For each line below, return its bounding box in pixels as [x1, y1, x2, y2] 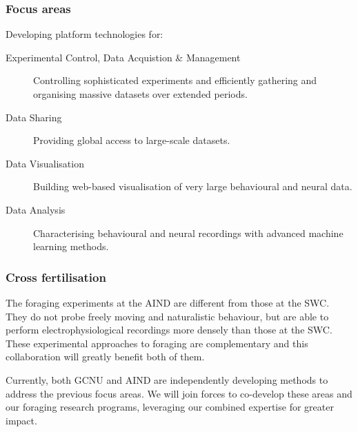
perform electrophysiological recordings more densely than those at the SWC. [6, 322, 332, 337]
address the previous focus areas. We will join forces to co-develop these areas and [6, 386, 352, 400]
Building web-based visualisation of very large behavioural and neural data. [33, 179, 352, 194]
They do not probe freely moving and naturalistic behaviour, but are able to [6, 309, 329, 323]
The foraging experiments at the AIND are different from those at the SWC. [6, 295, 330, 309]
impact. [6, 413, 37, 427]
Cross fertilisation [6, 268, 106, 285]
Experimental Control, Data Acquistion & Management [6, 50, 241, 64]
